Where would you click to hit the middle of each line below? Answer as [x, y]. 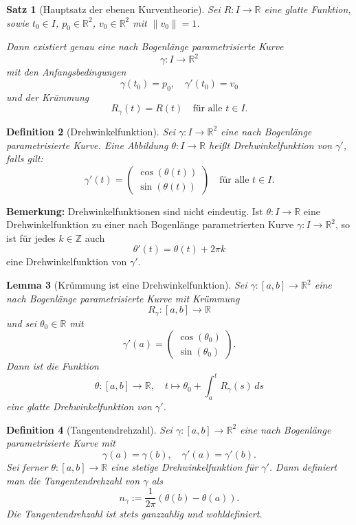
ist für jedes [31, 237]
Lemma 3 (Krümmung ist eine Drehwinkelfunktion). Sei [127, 285]
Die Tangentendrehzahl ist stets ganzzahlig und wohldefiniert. [134, 514]
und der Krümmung [48, 97]
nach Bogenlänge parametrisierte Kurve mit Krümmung [123, 298]
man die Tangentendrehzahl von [73, 480]
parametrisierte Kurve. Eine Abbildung [87, 145]
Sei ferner [27, 466]
